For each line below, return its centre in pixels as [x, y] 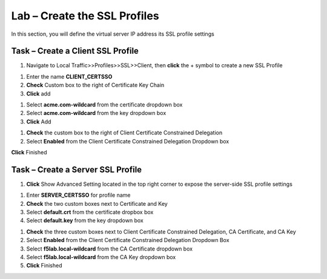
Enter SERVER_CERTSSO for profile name [78, 195]
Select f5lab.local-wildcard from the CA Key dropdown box [101, 257]
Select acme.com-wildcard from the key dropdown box [96, 113]
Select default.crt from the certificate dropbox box [90, 212]
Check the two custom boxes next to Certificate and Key [97, 203]
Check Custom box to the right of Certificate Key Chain [95, 85]
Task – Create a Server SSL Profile [77, 169]
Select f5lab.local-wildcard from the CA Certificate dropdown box [110, 249]
